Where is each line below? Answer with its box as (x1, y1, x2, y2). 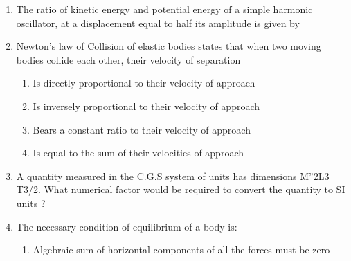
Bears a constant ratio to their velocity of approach (33, 122, 251, 136)
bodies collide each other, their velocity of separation (16, 52, 241, 66)
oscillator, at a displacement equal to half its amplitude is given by (16, 15, 300, 30)
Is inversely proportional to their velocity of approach (33, 98, 260, 113)
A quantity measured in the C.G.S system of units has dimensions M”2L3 (16, 168, 330, 183)
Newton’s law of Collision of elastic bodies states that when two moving (16, 39, 321, 53)
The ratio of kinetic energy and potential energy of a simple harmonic (16, 2, 313, 16)
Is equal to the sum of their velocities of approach (33, 145, 244, 160)
